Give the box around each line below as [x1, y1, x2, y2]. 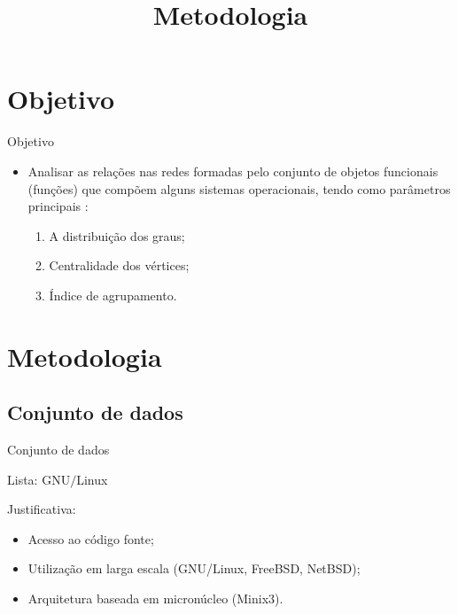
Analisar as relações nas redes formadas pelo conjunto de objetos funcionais [27, 161, 439, 180]
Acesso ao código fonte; [27, 529, 154, 548]
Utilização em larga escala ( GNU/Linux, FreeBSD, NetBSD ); [27, 559, 361, 578]
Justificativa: [7, 500, 76, 518]
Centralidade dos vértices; [49, 256, 190, 275]
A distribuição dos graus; [49, 226, 185, 245]
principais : [27, 197, 89, 215]
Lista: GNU [7, 470, 71, 488]
